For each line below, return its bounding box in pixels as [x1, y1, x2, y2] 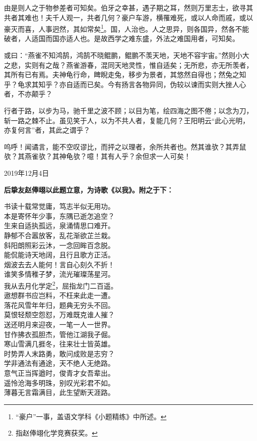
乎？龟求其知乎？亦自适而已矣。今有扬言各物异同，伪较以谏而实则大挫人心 [4, 79, 246, 89]
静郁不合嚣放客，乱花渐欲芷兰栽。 [4, 230, 115, 240]
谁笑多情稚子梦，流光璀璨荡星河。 [4, 269, 115, 279]
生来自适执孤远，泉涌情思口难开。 [4, 220, 115, 231]
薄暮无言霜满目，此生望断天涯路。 [4, 387, 115, 397]
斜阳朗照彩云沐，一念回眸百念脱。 [4, 240, 115, 250]
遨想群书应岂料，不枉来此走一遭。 [4, 290, 115, 300]
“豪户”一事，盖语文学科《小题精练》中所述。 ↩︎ [15, 411, 167, 421]
